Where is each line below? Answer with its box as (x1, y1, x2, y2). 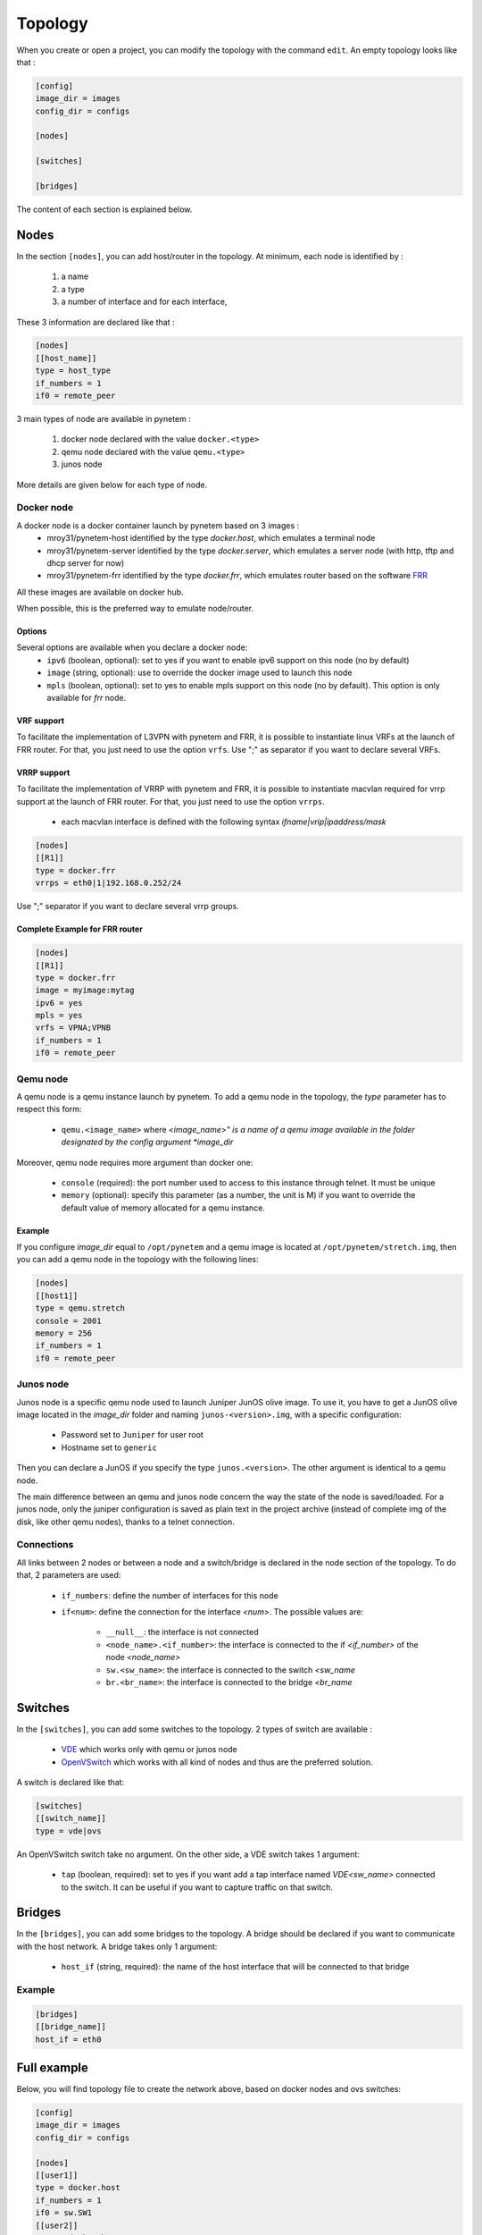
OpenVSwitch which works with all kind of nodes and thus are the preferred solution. (61, 1757, 374, 1767)
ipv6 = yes (35, 998, 83, 1008)
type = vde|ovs (35, 1826, 102, 1836)
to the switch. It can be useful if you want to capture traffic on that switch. (61, 1882, 334, 1893)
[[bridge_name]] (35, 2021, 107, 2032)
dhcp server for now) (46, 557, 125, 568)
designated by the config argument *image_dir (61, 1136, 234, 1148)
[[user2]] (35, 2220, 79, 2231)
